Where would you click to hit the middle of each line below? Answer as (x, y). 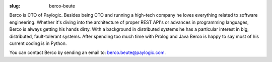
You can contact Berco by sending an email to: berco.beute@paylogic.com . (88, 52)
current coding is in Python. (38, 43)
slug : (15, 6)
